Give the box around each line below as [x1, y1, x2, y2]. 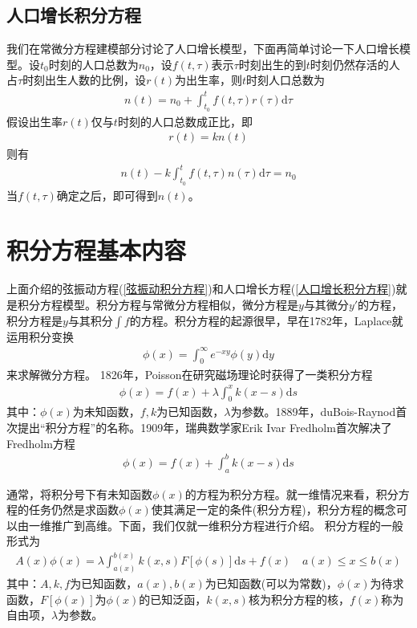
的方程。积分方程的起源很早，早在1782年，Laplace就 [129, 312, 403, 328]
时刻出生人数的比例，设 [22, 71, 147, 88]
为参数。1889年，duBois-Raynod [230, 403, 396, 420]
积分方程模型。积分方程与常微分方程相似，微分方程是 [17, 296, 298, 312]
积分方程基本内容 [6, 234, 187, 267]
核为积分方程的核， [248, 590, 350, 607]
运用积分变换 [6, 328, 74, 345]
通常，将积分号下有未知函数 [6, 485, 152, 502]
